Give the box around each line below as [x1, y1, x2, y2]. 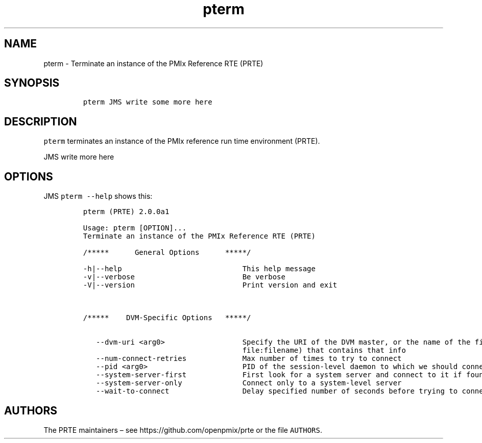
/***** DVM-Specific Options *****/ [83, 314, 251, 322]
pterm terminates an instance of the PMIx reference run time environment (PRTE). [43, 137, 320, 146]
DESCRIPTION [4, 115, 77, 128]
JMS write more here [43, 152, 114, 162]
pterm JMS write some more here [83, 98, 212, 107]
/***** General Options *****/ [83, 248, 251, 257]
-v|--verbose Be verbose [83, 273, 285, 281]
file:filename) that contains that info [242, 346, 406, 355]
